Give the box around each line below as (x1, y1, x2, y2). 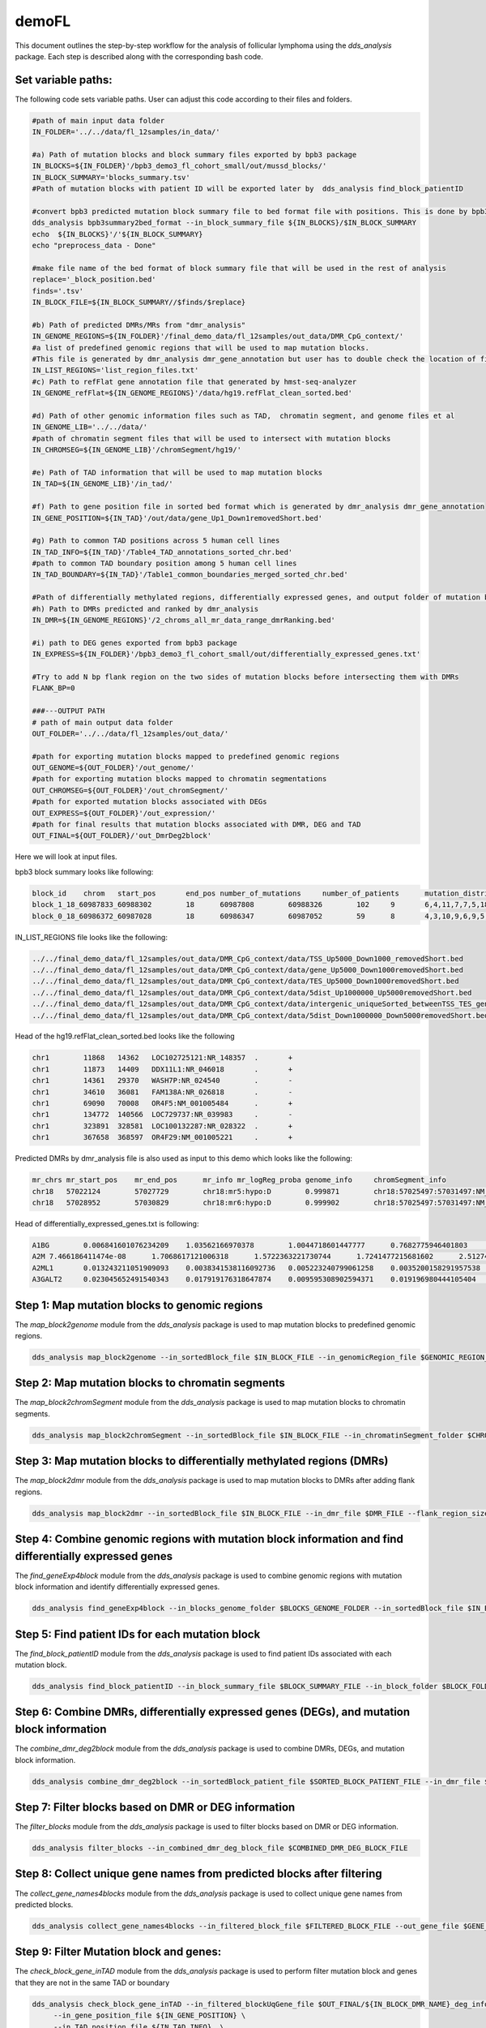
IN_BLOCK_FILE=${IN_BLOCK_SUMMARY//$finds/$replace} (32, 298, 246, 307)
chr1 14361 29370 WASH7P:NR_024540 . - (32, 1076, 293, 1085)
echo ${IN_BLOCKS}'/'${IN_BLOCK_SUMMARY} (32, 230, 203, 238)
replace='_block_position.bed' (32, 275, 157, 284)
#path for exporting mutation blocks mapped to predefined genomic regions (32, 751, 340, 761)
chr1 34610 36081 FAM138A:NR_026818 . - (32, 1087, 293, 1097)
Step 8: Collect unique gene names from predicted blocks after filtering (15, 1867, 382, 1881)
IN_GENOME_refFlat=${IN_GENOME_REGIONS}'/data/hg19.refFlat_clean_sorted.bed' (32, 389, 352, 397)
